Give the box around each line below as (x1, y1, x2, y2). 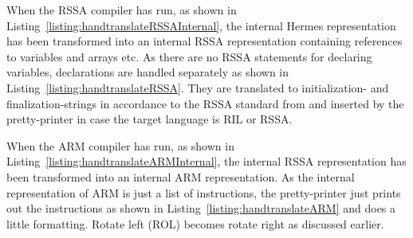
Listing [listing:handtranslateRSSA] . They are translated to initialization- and (6, 79, 389, 96)
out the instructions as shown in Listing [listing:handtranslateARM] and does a (6, 200, 396, 217)
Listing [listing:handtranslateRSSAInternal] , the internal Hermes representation (6, 17, 396, 33)
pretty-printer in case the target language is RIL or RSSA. (6, 111, 293, 127)
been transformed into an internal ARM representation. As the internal (6, 168, 355, 185)
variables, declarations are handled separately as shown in (6, 64, 289, 80)
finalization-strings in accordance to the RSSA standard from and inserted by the (6, 95, 404, 111)
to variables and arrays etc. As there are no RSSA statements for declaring (6, 48, 372, 64)
